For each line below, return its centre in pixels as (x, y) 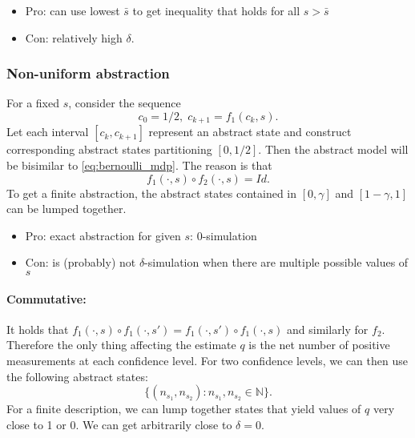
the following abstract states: (77, 376)
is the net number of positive (319, 345)
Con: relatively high (74, 37)
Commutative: (46, 298)
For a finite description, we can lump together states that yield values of (184, 409)
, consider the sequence (125, 103)
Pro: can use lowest (73, 10)
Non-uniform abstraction (88, 73)
